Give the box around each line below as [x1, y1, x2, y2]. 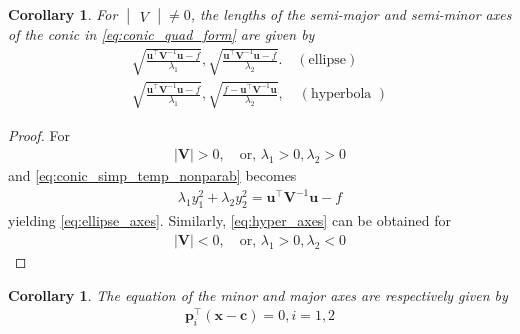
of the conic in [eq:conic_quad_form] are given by [8, 24, 315, 44]
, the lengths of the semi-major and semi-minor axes [190, 4, 512, 24]
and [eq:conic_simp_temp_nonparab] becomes [8, 165, 297, 186]
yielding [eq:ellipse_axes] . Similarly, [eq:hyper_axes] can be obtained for [8, 210, 451, 231]
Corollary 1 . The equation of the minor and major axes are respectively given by [8, 284, 508, 305]
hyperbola [310, 87, 372, 102]
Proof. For [8, 124, 71, 145]
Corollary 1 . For [8, 4, 118, 24]
